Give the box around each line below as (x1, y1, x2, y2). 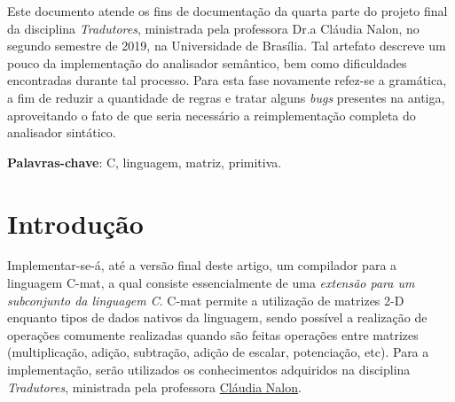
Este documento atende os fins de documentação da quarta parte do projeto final (7, 2, 448, 19)
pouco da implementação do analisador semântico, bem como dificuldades (7, 53, 407, 72)
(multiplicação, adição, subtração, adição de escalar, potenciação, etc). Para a (7, 343, 429, 361)
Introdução (7, 205, 144, 241)
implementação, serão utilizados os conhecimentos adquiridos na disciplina (7, 360, 411, 379)
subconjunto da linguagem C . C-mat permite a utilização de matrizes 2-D (7, 290, 404, 309)
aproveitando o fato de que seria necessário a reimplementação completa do (7, 105, 416, 124)
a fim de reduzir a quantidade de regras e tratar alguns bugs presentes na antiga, (7, 88, 445, 106)
